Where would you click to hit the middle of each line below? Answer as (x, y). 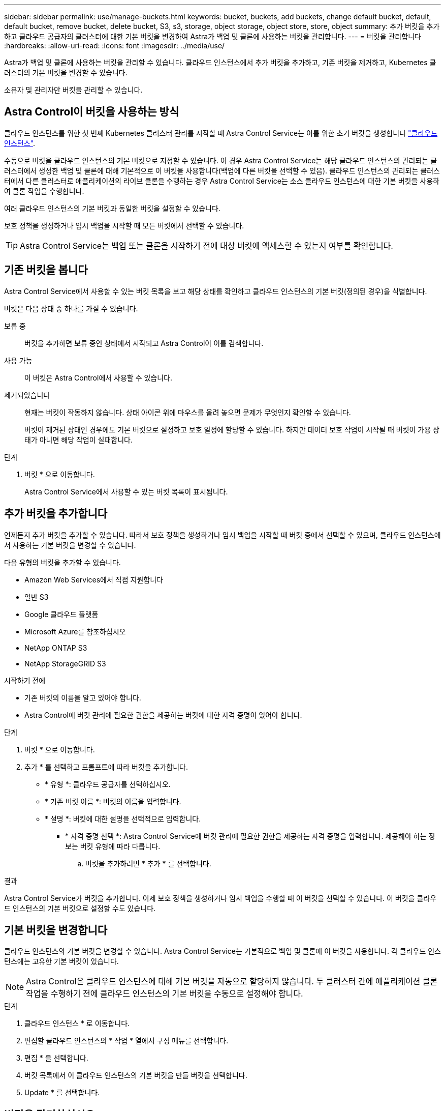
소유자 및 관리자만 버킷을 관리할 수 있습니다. (73, 90)
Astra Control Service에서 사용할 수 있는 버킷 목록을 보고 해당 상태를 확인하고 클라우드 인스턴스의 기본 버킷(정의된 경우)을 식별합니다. (216, 291)
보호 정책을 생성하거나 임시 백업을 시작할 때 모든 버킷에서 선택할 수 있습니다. (124, 225)
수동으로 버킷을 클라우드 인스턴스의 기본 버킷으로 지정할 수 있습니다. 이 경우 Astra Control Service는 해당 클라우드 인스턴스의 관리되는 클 (221, 160)
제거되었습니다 (27, 395)
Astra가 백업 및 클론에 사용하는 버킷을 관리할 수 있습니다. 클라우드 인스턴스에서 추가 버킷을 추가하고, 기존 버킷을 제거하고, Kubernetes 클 (220, 62)
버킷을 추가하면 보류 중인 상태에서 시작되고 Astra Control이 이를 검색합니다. (144, 343)
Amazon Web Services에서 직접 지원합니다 (94, 579)
